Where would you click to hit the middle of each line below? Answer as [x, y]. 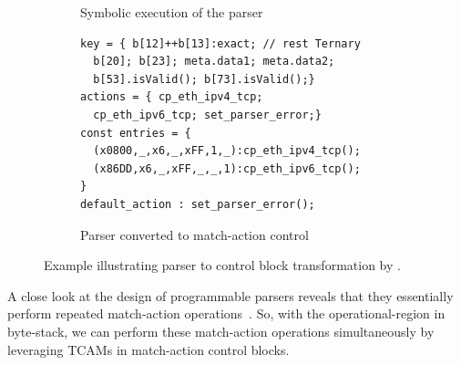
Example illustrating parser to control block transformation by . [222, 265]
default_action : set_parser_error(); [198, 204]
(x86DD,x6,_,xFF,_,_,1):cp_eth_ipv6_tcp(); [227, 168]
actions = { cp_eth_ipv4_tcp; [172, 97]
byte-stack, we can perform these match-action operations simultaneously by [221, 331]
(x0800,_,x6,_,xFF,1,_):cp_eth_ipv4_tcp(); [227, 151]
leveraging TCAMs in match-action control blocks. [149, 349]
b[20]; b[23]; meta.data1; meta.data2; [214, 62]
